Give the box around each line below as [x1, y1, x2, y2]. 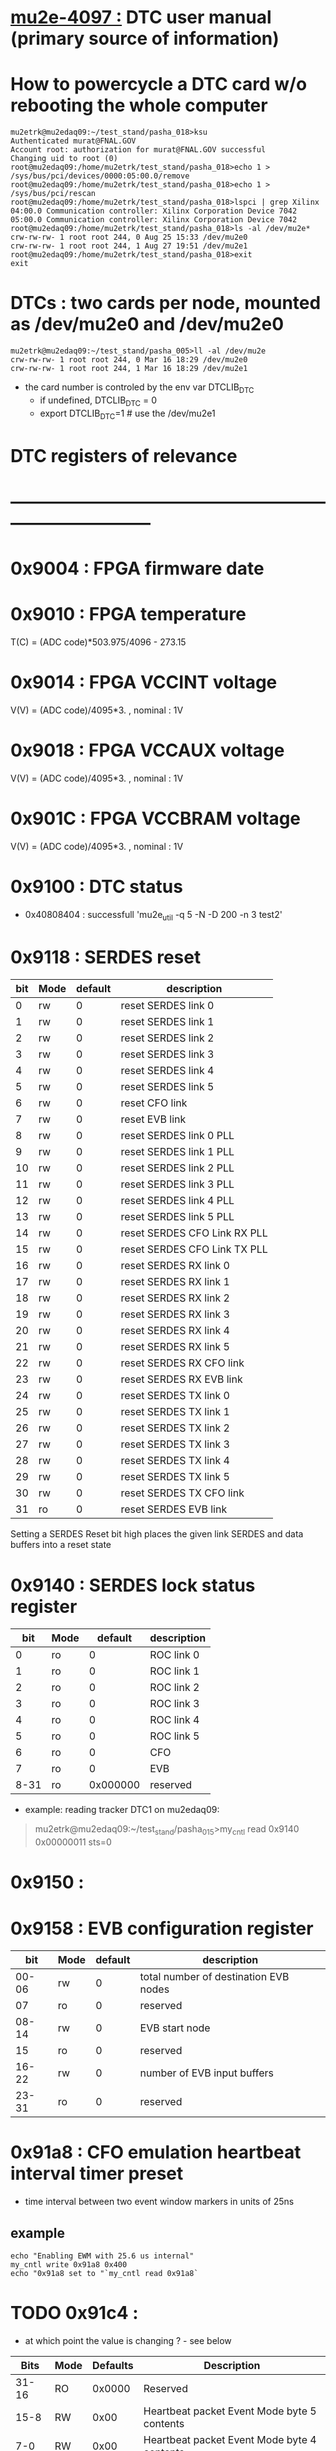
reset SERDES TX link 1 [120, 1405, 230, 1419]
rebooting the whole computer [10, 94, 268, 117]
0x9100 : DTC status [10, 875, 183, 898]
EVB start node [139, 2021, 211, 2035]
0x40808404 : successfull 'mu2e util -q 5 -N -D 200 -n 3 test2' [24, 908, 283, 923]
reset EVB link [120, 1112, 187, 1126]
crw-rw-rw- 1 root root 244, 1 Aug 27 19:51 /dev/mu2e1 [10, 241, 248, 251]
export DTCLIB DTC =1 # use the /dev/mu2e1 [39, 407, 216, 421]
